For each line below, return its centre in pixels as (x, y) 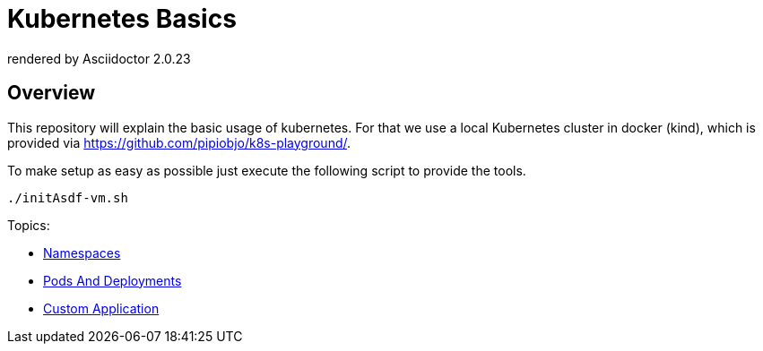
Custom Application (101, 308)
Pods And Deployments (113, 280)
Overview (52, 93)
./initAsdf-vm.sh (68, 197)
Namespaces (82, 253)
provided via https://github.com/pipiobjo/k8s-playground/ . (179, 142)
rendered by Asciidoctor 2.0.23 (99, 58)
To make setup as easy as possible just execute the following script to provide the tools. (267, 170)
